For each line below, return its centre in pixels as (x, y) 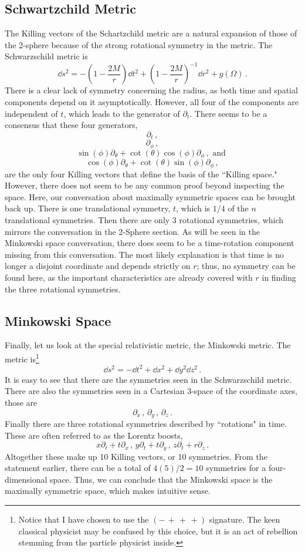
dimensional (26, 479)
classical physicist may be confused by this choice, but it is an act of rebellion (158, 531)
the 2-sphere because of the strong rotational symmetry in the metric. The (139, 44)
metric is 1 (22, 358)
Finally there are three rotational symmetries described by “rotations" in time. (146, 423)
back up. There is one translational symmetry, (88, 208)
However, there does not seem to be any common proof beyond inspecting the (145, 185)
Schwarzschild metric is (46, 56)
